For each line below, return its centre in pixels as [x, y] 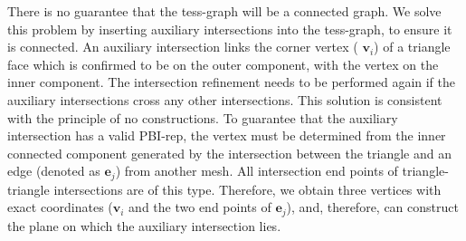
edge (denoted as [54, 171]
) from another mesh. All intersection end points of [257, 171]
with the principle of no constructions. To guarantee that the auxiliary [203, 117]
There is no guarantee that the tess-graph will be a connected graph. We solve [224, 11]
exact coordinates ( [60, 207]
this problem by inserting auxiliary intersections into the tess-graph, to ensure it [230, 29]
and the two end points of [200, 207]
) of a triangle [412, 47]
